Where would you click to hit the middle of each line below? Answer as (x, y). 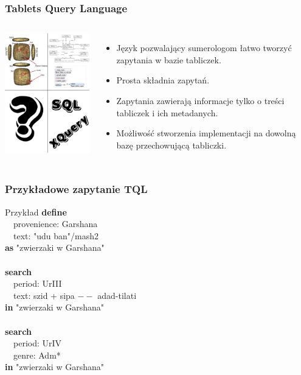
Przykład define (36, 212)
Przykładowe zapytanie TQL (76, 189)
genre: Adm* (37, 355)
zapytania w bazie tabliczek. (169, 59)
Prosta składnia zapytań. (163, 80)
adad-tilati (117, 295)
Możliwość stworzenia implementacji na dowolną (206, 133)
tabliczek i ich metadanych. (167, 112)
